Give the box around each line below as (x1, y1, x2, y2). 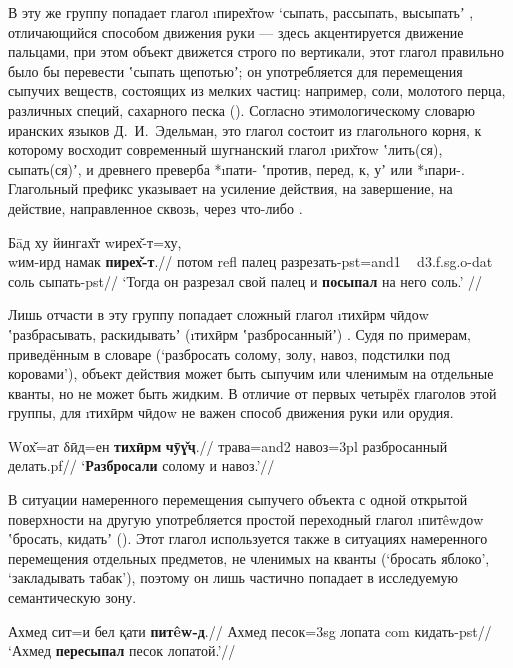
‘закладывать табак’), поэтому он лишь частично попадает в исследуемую (8, 567, 458, 588)
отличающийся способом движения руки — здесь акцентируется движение (8, 21, 464, 42)
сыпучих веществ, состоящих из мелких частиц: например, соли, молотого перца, (8, 80, 506, 101)
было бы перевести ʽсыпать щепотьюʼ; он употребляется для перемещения (8, 60, 463, 81)
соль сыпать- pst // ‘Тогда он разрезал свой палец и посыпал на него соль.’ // (8, 270, 483, 291)
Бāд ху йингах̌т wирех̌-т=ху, (8, 231, 182, 252)
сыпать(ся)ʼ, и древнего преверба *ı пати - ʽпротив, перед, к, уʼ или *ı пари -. (8, 158, 465, 179)
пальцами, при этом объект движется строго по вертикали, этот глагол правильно (8, 41, 504, 62)
